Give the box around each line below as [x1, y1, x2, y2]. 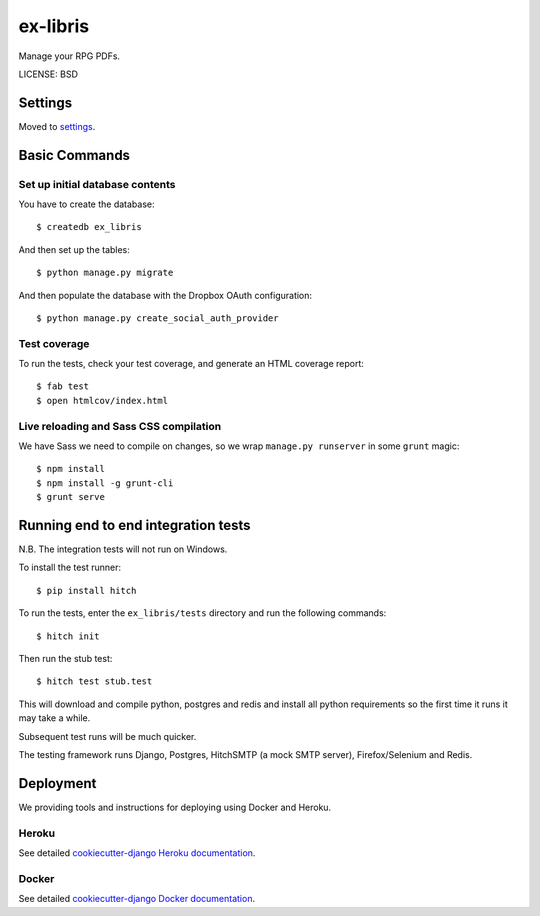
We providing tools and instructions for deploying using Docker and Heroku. [18, 801, 332, 813]
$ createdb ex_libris [36, 221, 142, 233]
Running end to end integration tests [18, 517, 251, 534]
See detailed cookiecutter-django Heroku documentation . [18, 847, 256, 859]
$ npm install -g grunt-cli [36, 477, 174, 489]
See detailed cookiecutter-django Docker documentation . [18, 893, 255, 905]
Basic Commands [18, 146, 130, 164]
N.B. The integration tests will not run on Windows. [18, 543, 228, 555]
